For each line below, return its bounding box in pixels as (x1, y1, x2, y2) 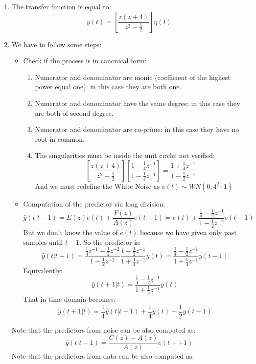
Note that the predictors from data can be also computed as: (11, 351, 194, 361)
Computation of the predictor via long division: (23, 198, 165, 208)
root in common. (35, 133, 85, 144)
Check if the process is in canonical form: (23, 55, 147, 66)
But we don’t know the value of (23, 227, 118, 237)
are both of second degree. (35, 107, 114, 118)
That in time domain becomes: (23, 294, 116, 304)
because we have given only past (140, 227, 237, 237)
